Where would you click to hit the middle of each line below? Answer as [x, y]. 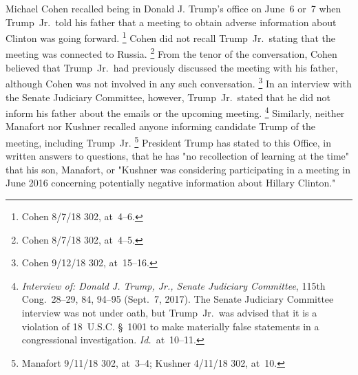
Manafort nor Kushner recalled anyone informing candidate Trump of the [160, 126]
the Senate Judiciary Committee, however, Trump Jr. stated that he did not [168, 97]
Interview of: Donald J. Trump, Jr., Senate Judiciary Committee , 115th [173, 285]
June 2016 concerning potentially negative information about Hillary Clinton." [171, 183]
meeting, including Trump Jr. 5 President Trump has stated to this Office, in [169, 141]
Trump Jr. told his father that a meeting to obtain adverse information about [171, 22]
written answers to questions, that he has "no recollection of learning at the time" [178, 156]
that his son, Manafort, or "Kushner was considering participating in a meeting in [178, 169]
